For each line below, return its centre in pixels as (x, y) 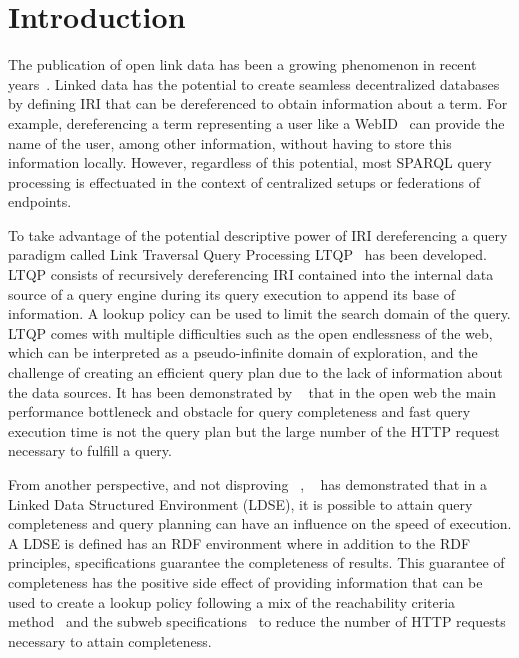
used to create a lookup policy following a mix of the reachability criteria (232, 601)
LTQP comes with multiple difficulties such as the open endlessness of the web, (250, 332)
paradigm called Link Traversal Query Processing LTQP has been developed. (247, 254)
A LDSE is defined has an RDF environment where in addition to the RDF (239, 542)
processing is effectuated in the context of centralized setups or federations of (244, 181)
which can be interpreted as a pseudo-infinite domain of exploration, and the (243, 352)
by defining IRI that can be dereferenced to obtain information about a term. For (258, 103)
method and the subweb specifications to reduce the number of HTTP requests (257, 621)
